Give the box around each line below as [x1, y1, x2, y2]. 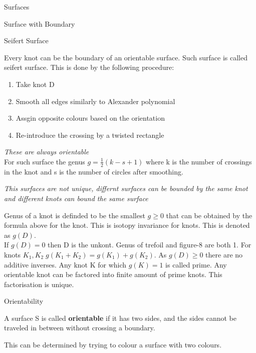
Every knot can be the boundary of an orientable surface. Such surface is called [4, 52, 247, 62]
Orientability [4, 296, 44, 306]
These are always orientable [4, 146, 89, 157]
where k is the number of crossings [146, 156, 252, 166]
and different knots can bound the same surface [4, 193, 148, 203]
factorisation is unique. [4, 279, 74, 289]
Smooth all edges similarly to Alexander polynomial [16, 96, 175, 106]
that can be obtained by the [166, 210, 252, 220]
